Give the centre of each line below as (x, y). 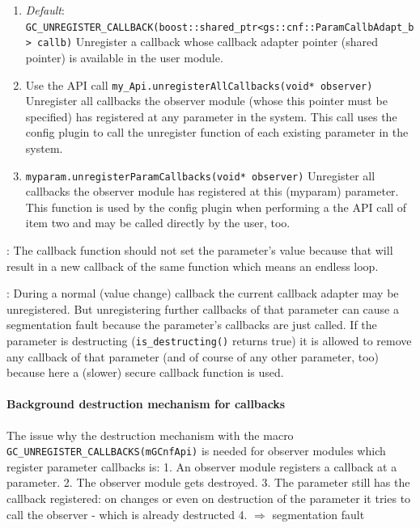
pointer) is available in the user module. (124, 57)
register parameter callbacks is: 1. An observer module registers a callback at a (202, 466)
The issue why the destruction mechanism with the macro (150, 435)
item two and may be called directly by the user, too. (158, 223)
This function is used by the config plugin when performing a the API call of (216, 207)
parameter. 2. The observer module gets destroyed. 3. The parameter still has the (208, 482)
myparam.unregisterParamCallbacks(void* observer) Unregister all (200, 175)
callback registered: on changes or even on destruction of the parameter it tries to (209, 498)
